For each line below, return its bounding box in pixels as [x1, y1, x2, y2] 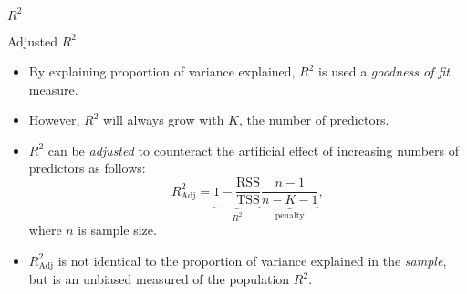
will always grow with [103, 110, 224, 129]
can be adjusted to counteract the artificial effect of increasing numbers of [47, 140, 460, 159]
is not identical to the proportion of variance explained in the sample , [57, 250, 447, 269]
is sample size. [78, 220, 157, 239]
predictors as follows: [28, 158, 146, 177]
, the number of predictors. [238, 110, 389, 129]
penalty [275, 211, 305, 221]
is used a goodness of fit [318, 62, 451, 81]
